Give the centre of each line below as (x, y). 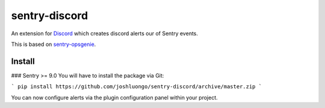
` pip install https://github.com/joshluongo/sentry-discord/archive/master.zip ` (136, 87)
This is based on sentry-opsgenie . (54, 44)
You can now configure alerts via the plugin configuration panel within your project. (114, 97)
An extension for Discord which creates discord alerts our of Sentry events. (105, 33)
